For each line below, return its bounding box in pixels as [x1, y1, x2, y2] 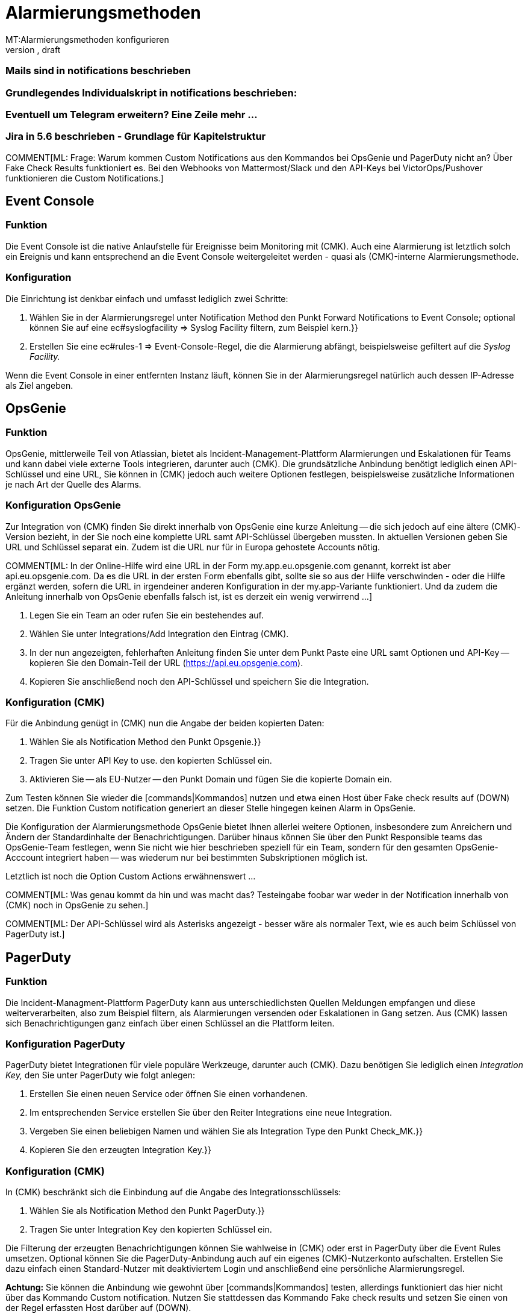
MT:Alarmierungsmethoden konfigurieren [5, 34, 169, 45]
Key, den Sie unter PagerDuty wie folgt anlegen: [5, 1070, 196, 1081]
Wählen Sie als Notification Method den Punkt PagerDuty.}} [30, 1206, 265, 1216]
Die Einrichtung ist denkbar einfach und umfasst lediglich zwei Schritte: [5, 293, 288, 304]
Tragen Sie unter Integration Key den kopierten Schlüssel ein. [30, 1224, 272, 1235]
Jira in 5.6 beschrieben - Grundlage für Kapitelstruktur [5, 130, 266, 143]
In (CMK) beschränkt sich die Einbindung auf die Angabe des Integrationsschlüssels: [5, 1187, 341, 1198]
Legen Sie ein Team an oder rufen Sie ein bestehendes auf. [30, 609, 264, 620]
